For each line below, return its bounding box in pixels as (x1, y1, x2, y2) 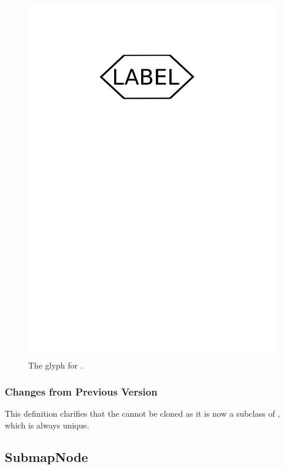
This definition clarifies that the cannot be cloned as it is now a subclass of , (5, 407, 280, 420)
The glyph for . (28, 359, 83, 371)
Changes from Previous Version (5, 384, 158, 398)
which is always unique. (5, 418, 89, 431)
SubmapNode (5, 447, 88, 465)
